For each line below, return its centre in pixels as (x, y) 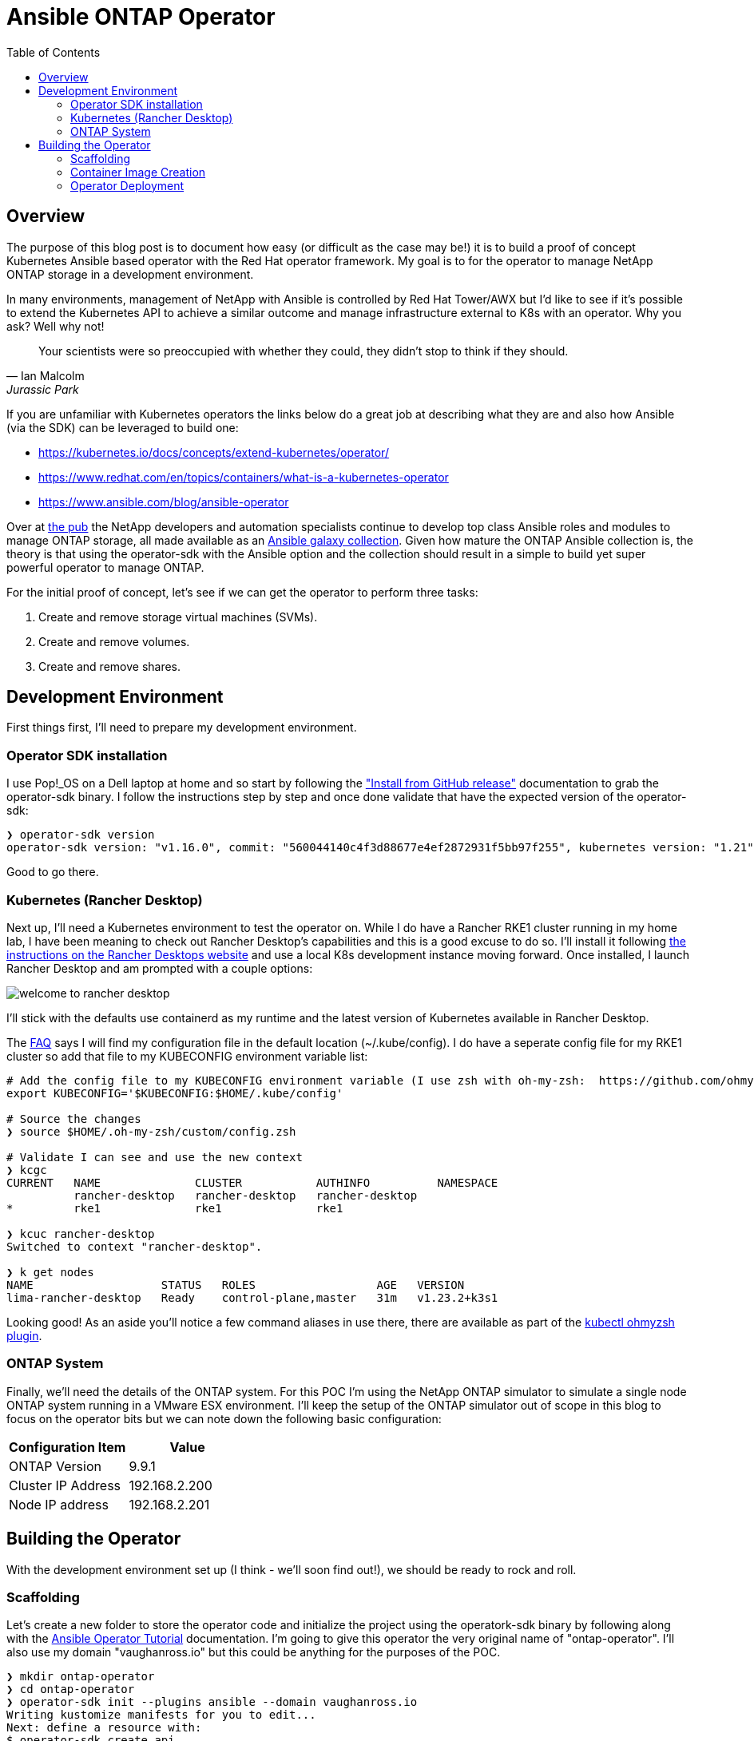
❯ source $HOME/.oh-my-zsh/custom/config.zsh (151, 1131)
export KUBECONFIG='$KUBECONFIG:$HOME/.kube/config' (175, 1093)
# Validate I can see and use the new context (155, 1157)
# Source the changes (74, 1118)
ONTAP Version (55, 1466)
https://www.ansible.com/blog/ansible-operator (164, 502)
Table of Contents (54, 52)
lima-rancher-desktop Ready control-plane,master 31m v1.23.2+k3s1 (252, 1297)
